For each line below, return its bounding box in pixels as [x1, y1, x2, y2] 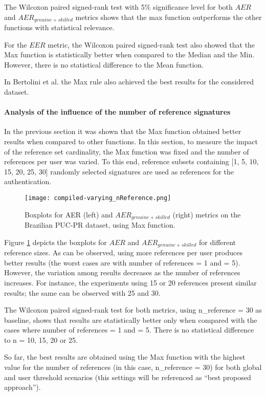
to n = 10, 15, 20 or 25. [4, 334, 78, 345]
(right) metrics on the [172, 209, 241, 219]
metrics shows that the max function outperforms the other [75, 11, 262, 22]
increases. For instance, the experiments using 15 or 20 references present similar [4, 277, 257, 288]
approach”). [4, 382, 41, 392]
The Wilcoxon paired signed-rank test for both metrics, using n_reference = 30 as [4, 304, 262, 315]
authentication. [4, 176, 52, 187]
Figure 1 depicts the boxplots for [4, 236, 107, 247]
